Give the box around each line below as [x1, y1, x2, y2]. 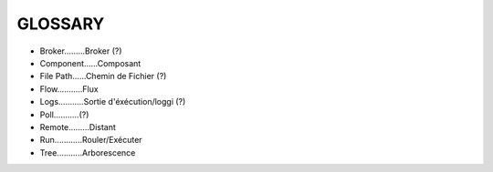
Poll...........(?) [39, 109, 89, 120]
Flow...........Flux [39, 83, 100, 95]
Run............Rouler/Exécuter [39, 135, 142, 146]
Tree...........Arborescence [39, 147, 136, 158]
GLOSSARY [16, 14, 105, 34]
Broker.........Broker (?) [39, 46, 122, 56]
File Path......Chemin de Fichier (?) [39, 71, 167, 82]
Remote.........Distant [39, 121, 116, 132]
